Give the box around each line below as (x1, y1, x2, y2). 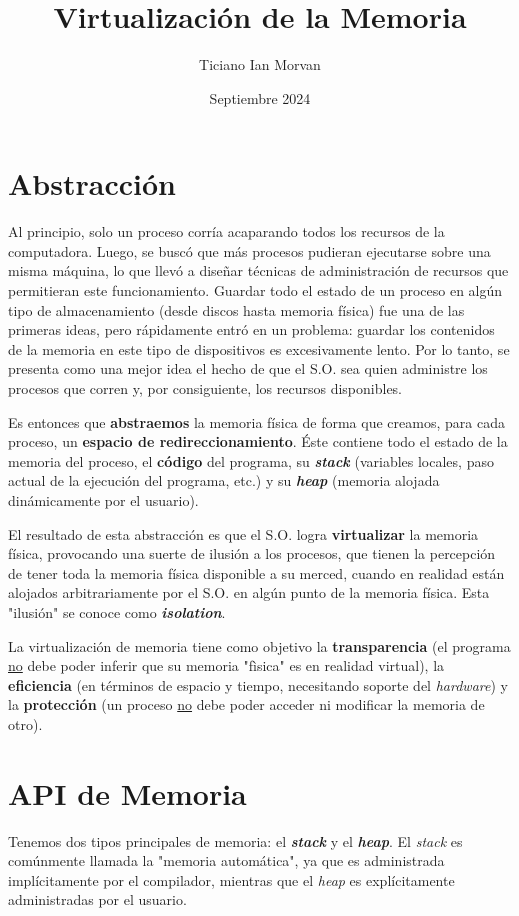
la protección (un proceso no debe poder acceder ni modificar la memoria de (8, 694, 485, 715)
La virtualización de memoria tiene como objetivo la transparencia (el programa (8, 635, 511, 656)
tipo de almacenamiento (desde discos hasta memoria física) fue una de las (8, 299, 465, 320)
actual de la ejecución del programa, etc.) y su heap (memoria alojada (8, 470, 440, 491)
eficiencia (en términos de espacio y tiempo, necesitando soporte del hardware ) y (8, 674, 508, 695)
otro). (8, 713, 43, 734)
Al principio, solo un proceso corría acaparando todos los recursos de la (8, 221, 445, 242)
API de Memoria (8, 772, 247, 813)
